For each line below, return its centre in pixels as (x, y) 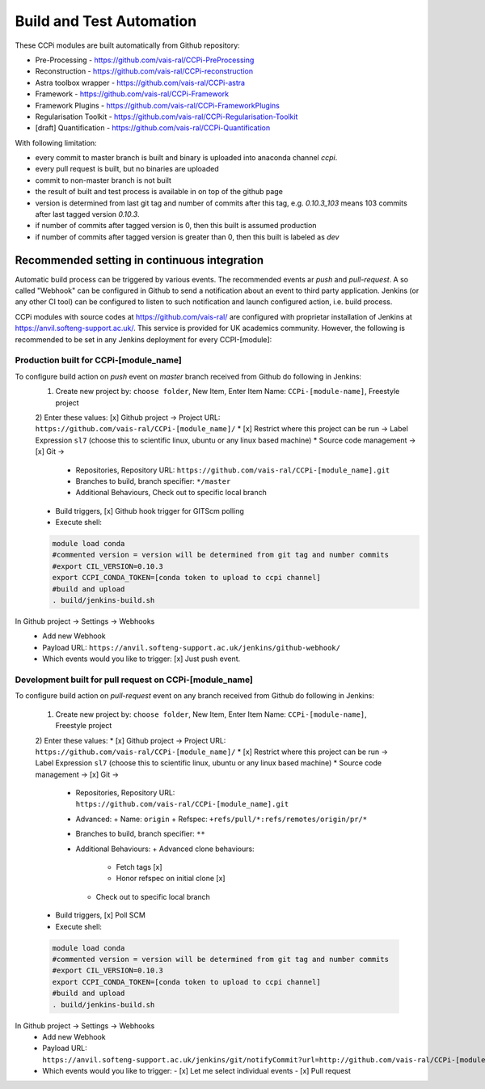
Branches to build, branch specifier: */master (153, 481)
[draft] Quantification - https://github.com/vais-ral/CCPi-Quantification (153, 128)
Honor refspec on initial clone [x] (171, 879)
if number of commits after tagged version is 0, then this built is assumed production (176, 226)
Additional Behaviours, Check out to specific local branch (171, 493)
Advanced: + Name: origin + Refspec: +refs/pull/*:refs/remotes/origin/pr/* (221, 819)
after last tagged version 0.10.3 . (88, 214)
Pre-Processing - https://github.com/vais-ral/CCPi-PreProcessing (145, 60)
